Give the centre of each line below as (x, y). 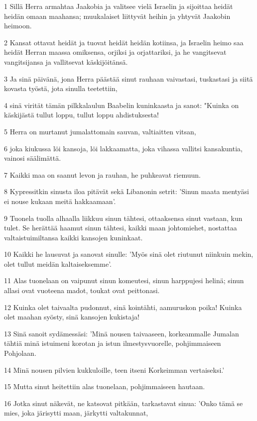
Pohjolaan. (20, 353)
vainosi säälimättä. (33, 158)
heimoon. (18, 26)
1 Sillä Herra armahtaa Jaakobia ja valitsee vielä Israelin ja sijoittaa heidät (119, 6)
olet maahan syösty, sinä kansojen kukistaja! (72, 317)
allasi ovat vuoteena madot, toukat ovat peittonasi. (82, 290)
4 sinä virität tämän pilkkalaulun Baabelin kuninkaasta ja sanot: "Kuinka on (122, 105)
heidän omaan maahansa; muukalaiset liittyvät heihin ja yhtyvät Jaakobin (117, 16)
